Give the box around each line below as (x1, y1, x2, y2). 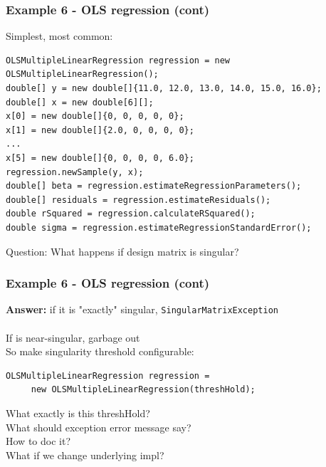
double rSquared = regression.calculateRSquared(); (6, 209, 256, 219)
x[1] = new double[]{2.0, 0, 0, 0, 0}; (6, 125, 194, 135)
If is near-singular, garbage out (6, 330, 140, 345)
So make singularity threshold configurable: (6, 344, 194, 359)
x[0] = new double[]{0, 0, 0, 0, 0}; (6, 111, 184, 122)
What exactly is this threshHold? (6, 405, 150, 420)
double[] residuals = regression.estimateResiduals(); (6, 194, 271, 205)
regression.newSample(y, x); (6, 167, 144, 177)
